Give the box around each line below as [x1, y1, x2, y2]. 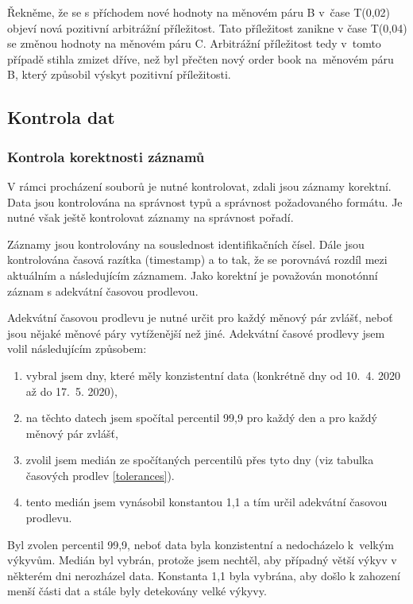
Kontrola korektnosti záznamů [7, 146, 205, 166]
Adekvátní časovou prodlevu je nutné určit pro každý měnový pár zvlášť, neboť [7, 309, 393, 326]
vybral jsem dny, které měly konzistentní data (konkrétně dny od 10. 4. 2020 [25, 366, 401, 383]
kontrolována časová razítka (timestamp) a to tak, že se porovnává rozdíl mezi [7, 251, 388, 268]
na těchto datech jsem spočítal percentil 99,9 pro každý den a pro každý [25, 409, 377, 426]
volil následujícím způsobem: [7, 340, 147, 357]
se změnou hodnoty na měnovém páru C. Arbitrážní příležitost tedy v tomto [7, 35, 381, 52]
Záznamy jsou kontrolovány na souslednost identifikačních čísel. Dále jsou [7, 235, 365, 252]
